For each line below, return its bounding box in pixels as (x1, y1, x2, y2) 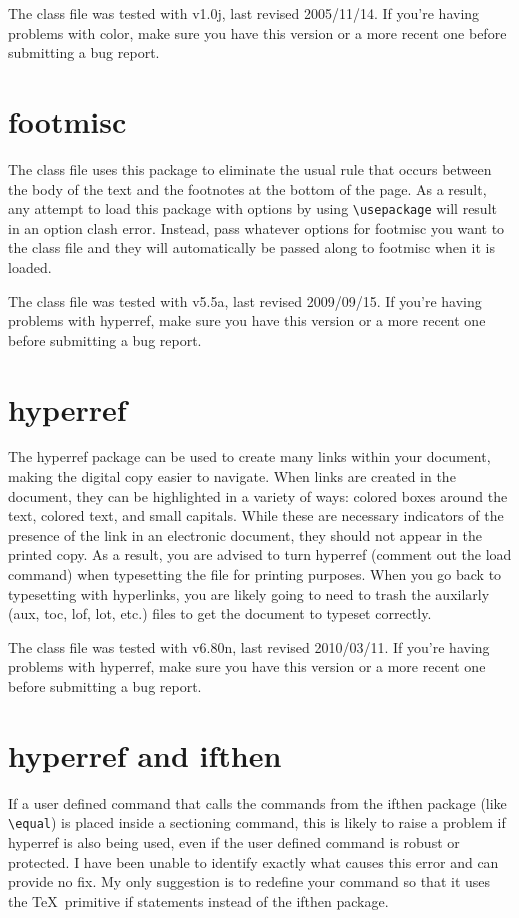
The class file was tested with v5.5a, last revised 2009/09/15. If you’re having (8, 290, 482, 311)
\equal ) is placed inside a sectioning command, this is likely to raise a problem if (8, 812, 506, 833)
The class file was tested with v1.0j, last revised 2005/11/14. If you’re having (8, 3, 480, 23)
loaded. (8, 256, 52, 277)
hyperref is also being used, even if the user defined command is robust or (8, 831, 460, 852)
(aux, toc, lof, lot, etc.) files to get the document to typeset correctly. (8, 603, 432, 624)
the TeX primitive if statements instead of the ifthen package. (8, 890, 389, 911)
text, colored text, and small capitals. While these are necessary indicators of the (8, 505, 504, 526)
